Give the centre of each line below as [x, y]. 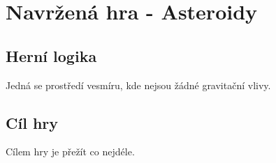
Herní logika [51, 55]
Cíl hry [32, 122]
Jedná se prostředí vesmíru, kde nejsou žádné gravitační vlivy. [138, 85]
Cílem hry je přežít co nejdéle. [70, 152]
